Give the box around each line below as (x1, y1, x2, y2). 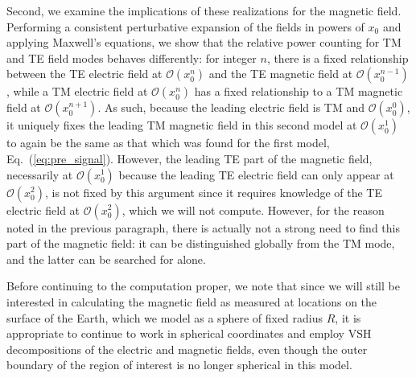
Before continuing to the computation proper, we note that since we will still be (6, 277, 400, 294)
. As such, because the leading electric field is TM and (97, 99, 365, 116)
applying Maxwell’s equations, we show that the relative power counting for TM (6, 34, 402, 51)
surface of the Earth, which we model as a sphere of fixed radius (6, 309, 323, 326)
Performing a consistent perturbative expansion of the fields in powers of (6, 18, 365, 35)
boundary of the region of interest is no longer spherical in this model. (6, 356, 352, 373)
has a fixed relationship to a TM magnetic (194, 83, 403, 100)
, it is (335, 309, 361, 326)
